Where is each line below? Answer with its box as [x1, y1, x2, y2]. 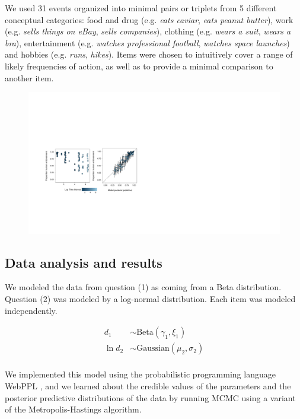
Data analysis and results [5, 253, 162, 271]
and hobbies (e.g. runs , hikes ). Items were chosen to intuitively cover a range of [5, 48, 293, 61]
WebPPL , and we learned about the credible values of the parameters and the [5, 379, 291, 392]
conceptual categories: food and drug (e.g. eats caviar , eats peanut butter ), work [5, 13, 293, 26]
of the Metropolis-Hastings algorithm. [5, 403, 142, 415]
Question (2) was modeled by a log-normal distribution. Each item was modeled [5, 293, 296, 305]
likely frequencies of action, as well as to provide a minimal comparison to [5, 59, 273, 72]
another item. [5, 71, 54, 84]
